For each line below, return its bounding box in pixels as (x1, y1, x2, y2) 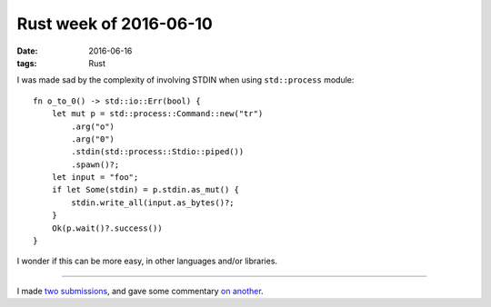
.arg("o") (71, 121, 115, 132)
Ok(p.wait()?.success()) (51, 223, 163, 233)
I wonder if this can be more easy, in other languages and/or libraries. (16, 255, 277, 267)
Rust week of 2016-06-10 (16, 14, 213, 34)
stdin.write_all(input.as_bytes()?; (71, 197, 235, 208)
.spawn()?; (71, 159, 120, 170)
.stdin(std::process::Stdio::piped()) (71, 146, 245, 157)
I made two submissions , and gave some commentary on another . (16, 285, 264, 296)
